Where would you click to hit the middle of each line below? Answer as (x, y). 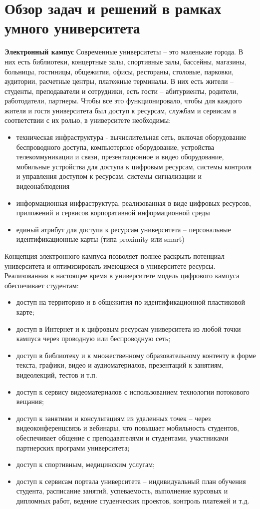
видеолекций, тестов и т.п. (57, 374)
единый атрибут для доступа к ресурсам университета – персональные (124, 229)
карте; (25, 311)
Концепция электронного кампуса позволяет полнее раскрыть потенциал (115, 256)
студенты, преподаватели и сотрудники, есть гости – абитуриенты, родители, (122, 91)
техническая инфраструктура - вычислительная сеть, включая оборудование (131, 137)
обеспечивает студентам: (42, 285)
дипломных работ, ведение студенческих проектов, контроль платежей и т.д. (133, 500)
